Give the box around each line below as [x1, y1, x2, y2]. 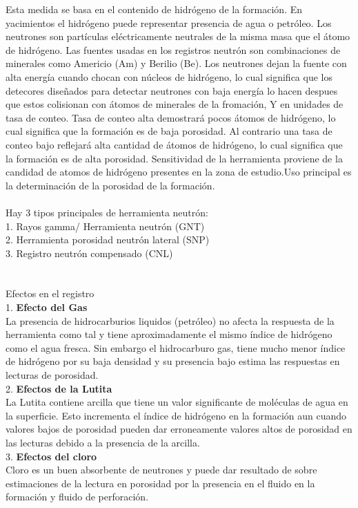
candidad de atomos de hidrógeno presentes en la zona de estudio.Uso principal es [6, 164, 352, 179]
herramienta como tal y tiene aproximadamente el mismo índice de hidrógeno [6, 327, 332, 341]
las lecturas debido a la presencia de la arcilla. [6, 435, 200, 449]
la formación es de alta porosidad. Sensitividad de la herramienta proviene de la [6, 151, 343, 165]
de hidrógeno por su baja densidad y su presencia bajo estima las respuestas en [6, 354, 340, 368]
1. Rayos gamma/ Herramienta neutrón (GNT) [6, 218, 205, 233]
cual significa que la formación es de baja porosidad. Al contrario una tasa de [6, 124, 332, 138]
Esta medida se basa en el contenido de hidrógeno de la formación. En [6, 2, 303, 16]
